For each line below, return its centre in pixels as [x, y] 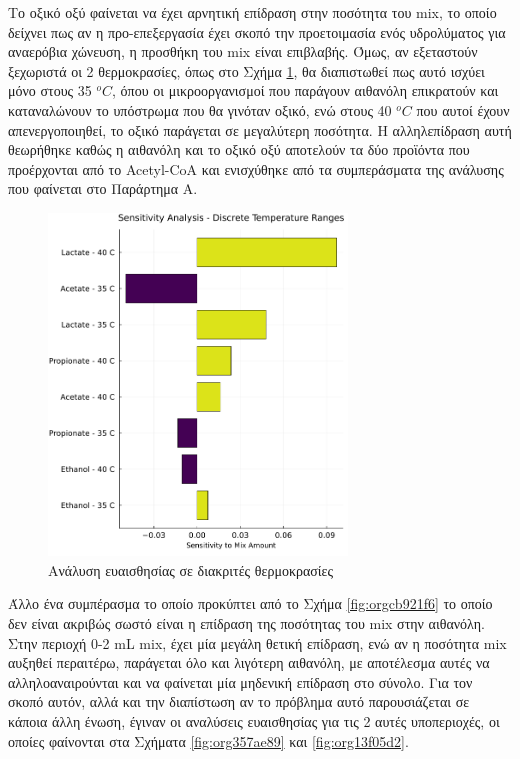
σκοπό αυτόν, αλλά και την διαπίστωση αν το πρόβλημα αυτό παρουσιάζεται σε [239, 701]
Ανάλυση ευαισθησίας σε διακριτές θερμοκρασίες [190, 569]
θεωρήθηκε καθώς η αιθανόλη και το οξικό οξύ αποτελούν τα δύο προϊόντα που [239, 149]
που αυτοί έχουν [463, 109]
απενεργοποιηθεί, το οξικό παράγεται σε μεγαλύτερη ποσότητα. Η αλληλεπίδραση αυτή [260, 129]
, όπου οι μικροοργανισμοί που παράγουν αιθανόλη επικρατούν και [305, 90]
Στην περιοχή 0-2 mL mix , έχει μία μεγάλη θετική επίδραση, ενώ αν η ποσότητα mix [257, 642]
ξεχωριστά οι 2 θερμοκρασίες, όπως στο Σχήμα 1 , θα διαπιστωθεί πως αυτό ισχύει [246, 70]
